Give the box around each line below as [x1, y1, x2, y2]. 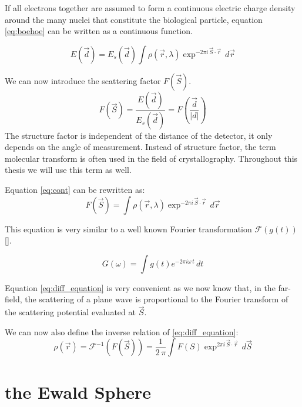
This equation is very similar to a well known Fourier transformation [5, 222, 252, 235]
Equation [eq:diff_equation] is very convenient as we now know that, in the [5, 281, 276, 293]
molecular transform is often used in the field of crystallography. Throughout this [5, 152, 298, 164]
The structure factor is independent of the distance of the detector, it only [5, 129, 273, 141]
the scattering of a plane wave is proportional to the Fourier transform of [25, 293, 288, 305]
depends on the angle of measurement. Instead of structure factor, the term [5, 141, 276, 153]
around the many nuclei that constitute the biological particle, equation [5, 13, 263, 25]
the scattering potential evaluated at [5, 306, 136, 318]
